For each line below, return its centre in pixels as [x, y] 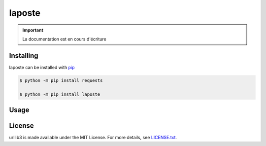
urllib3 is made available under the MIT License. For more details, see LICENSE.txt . [93, 138]
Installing [24, 55]
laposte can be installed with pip [42, 67]
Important [33, 30]
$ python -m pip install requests [61, 80]
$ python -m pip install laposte [60, 94]
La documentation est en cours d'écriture [65, 39]
